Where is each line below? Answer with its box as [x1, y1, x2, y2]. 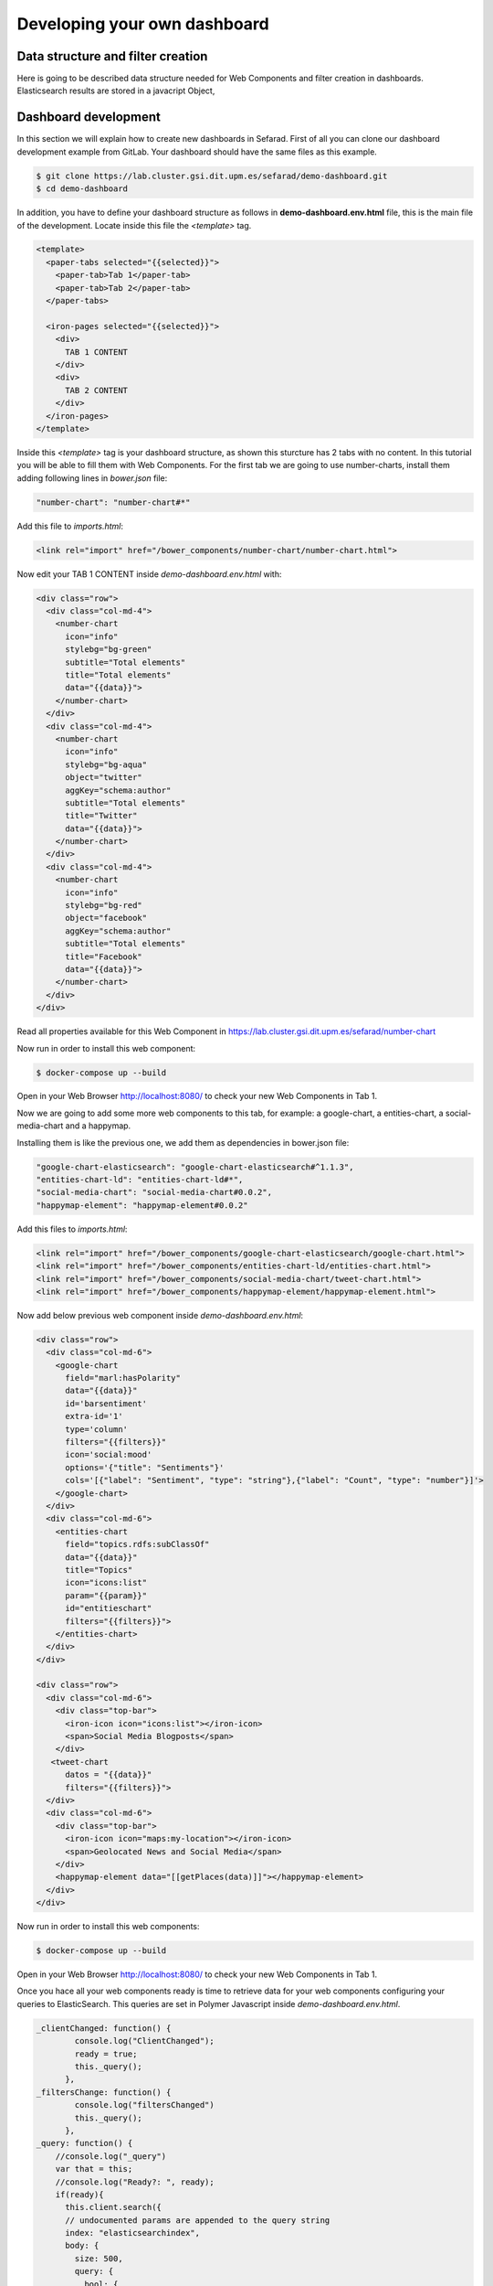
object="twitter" [65, 773, 143, 783]
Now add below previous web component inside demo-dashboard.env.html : [16, 1309, 304, 1320]
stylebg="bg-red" [65, 901, 143, 911]
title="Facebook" [65, 951, 143, 962]
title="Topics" [65, 1565, 133, 1575]
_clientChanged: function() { [36, 2023, 172, 2034]
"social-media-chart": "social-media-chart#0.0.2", [36, 1187, 273, 1198]
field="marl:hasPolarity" [65, 1373, 182, 1383]
